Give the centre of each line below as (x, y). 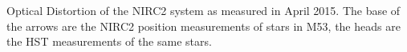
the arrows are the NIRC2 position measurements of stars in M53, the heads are (203, 26)
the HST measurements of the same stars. (109, 41)
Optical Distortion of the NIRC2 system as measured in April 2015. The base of (203, 10)
